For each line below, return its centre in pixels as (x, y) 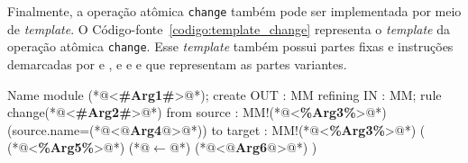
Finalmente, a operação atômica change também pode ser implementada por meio (234, 11)
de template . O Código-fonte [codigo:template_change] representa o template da (229, 28)
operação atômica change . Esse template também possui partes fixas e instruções (230, 46)
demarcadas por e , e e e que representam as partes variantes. (177, 63)
